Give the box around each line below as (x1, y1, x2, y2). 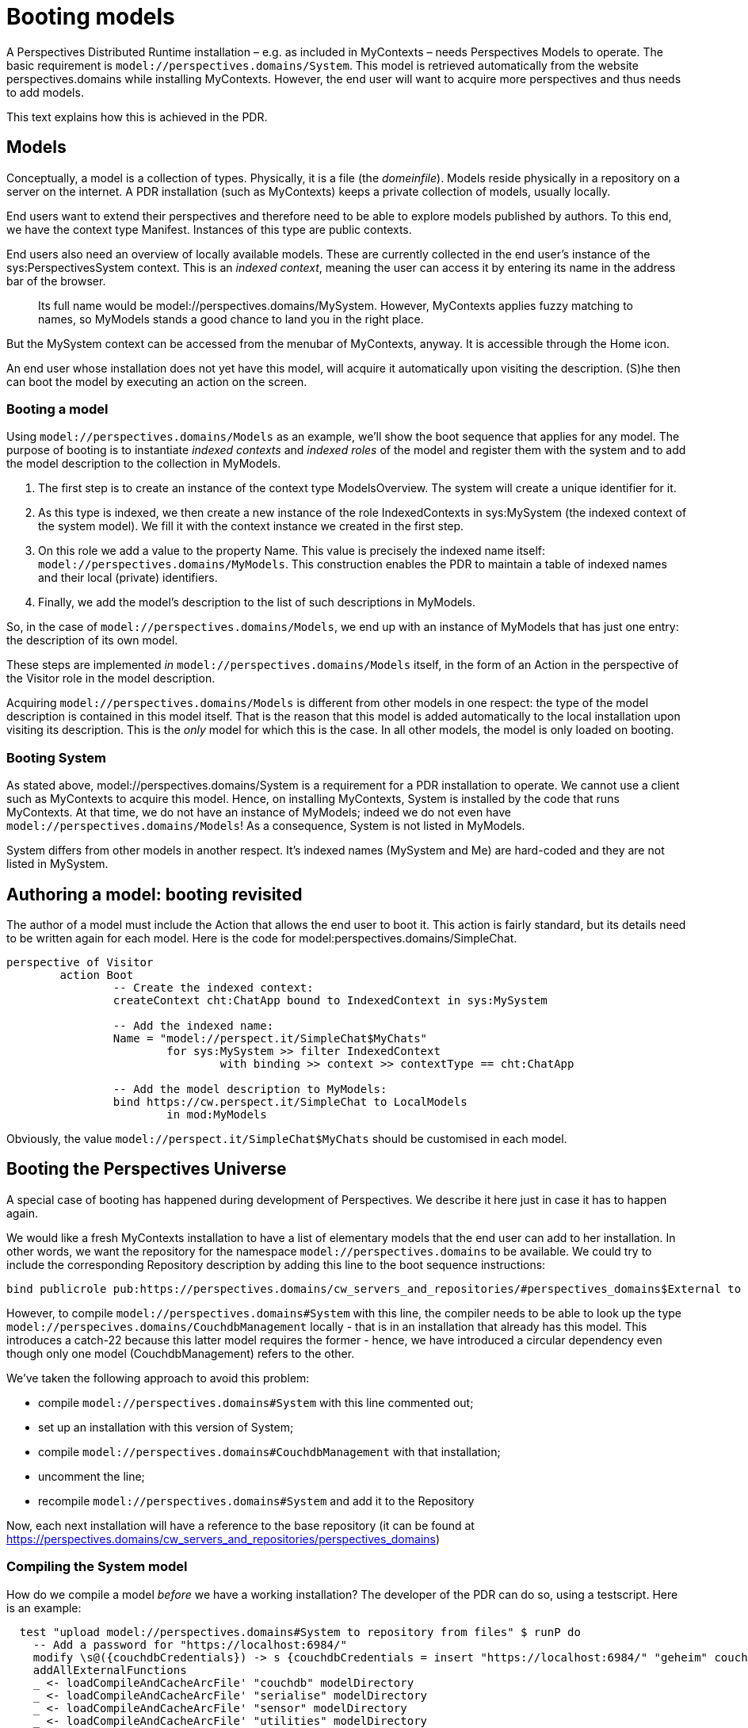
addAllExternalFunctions (32, 1663, 187, 1676)
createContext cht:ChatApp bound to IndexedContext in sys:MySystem (113, 993, 548, 1007)
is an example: (6, 1600, 82, 1615)
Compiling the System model (6, 1558, 188, 1575)
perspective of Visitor (6, 955, 154, 969)
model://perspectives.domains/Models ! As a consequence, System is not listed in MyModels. (6, 819, 525, 833)
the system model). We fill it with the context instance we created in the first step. (38, 519, 464, 533)
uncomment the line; (38, 1469, 145, 1483)
